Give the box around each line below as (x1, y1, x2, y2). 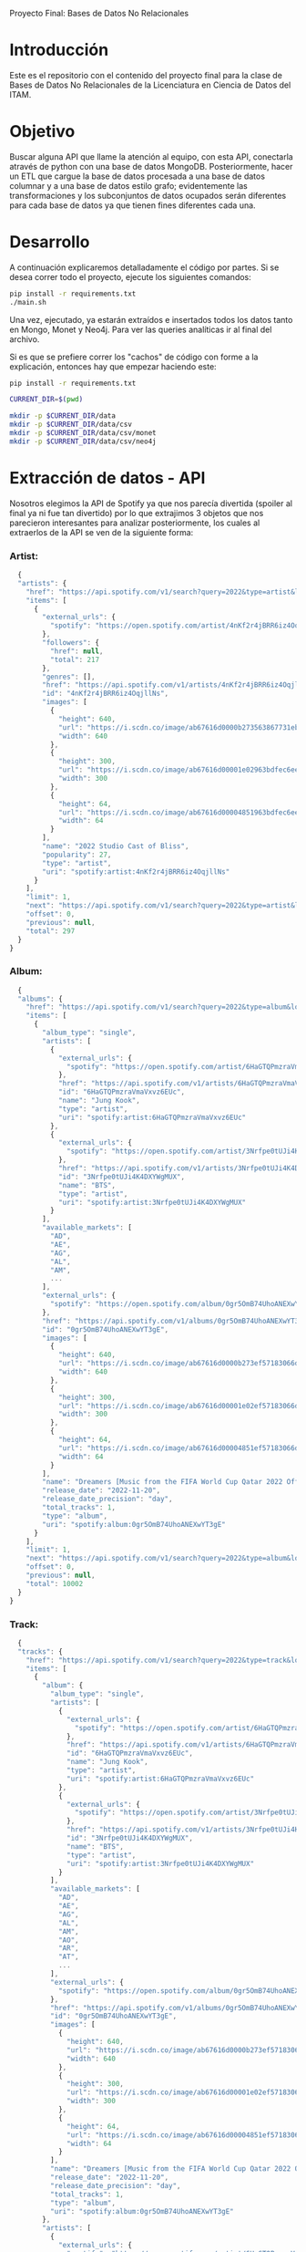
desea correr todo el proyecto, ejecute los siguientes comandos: (9, 271, 252, 282)
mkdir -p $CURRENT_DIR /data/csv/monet (9, 429, 157, 438)
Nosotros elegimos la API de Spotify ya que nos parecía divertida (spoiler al (9, 497, 293, 509)
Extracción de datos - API (9, 468, 206, 488)
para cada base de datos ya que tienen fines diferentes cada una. (9, 200, 257, 211)
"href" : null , (49, 647, 104, 656)
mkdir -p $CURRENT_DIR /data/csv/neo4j (9, 437, 157, 446)
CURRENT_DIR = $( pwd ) (9, 395, 84, 404)
